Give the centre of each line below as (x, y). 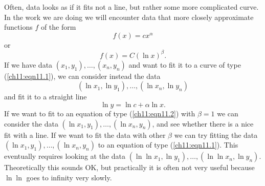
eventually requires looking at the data (65, 156)
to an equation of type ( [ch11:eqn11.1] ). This (168, 145)
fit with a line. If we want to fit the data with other (85, 135)
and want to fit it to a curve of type (185, 64)
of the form (58, 27)
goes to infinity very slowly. (69, 177)
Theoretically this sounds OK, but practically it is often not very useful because (129, 167)
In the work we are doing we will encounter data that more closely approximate (129, 17)
